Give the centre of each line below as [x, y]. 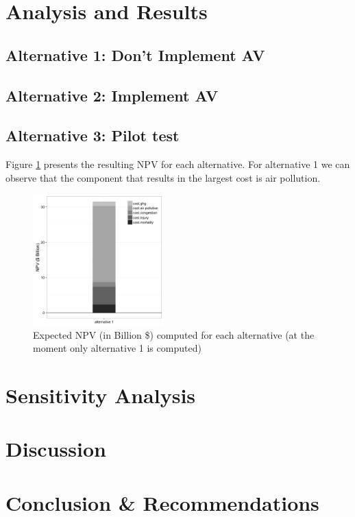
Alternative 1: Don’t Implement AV [135, 55]
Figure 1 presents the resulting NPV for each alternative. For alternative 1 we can [178, 164]
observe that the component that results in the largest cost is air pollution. [163, 177]
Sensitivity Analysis [101, 395]
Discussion [56, 449]
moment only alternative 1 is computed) [117, 348]
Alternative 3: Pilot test [93, 135]
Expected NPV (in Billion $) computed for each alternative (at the [174, 334]
